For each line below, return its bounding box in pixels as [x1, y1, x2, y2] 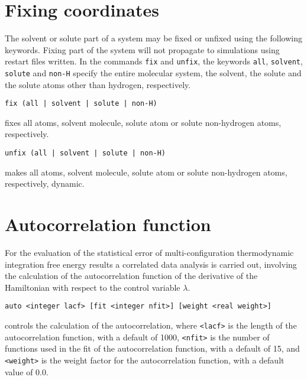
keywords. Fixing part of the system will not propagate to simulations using [5, 43, 280, 56]
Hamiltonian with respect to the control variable [5, 281, 180, 293]
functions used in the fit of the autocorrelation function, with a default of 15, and [5, 342, 300, 355]
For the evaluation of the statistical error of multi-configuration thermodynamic [5, 246, 294, 259]
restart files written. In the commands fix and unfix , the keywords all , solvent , [5, 55, 303, 67]
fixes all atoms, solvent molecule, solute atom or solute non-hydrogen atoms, [5, 116, 282, 128]
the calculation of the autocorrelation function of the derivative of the [5, 269, 258, 282]
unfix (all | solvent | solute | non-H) [5, 149, 166, 158]
